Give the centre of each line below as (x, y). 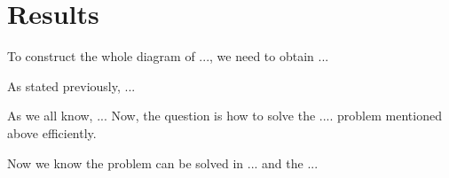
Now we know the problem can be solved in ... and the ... (163, 163)
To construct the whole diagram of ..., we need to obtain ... (168, 56)
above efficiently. (52, 132)
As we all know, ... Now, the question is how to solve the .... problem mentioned (224, 116)
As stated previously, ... (71, 85)
